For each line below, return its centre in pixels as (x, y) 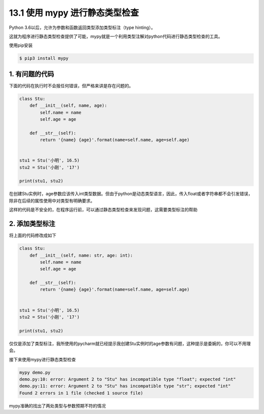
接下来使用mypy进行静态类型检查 (43, 359)
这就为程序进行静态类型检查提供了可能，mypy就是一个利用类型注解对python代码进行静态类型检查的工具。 (116, 36)
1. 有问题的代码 (32, 74)
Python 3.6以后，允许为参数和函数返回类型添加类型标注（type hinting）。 (82, 27)
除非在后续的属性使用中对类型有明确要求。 (52, 201)
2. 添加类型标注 (32, 224)
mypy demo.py (35, 372)
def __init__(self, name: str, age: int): (81, 255)
